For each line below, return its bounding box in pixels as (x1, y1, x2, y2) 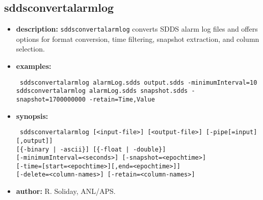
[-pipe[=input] (206, 129, 257, 136)
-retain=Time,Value (89, 95, 155, 103)
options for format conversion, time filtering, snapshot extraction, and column (16, 33, 259, 44)
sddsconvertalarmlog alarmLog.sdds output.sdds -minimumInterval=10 (19, 79, 257, 86)
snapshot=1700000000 (16, 95, 86, 103)
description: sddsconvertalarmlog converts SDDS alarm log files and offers (16, 23, 258, 34)
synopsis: (16, 110, 48, 121)
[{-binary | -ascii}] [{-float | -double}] (16, 145, 166, 153)
